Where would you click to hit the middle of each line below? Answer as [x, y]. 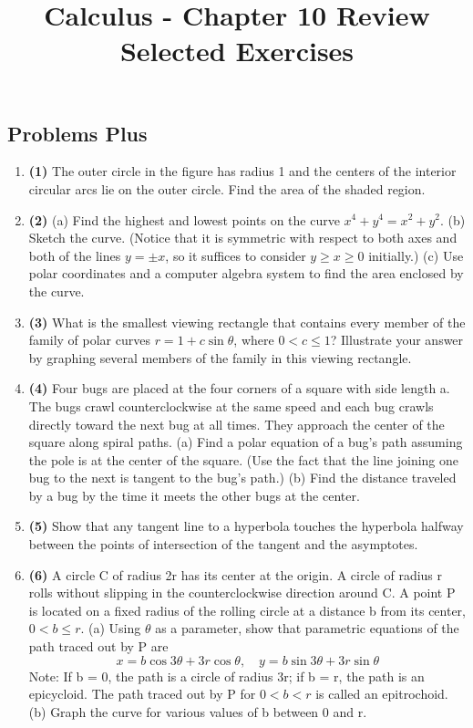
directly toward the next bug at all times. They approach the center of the [236, 424]
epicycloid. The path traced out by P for [142, 694]
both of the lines [75, 255]
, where [254, 340]
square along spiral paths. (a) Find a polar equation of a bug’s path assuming [246, 442]
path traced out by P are [98, 646]
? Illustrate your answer [397, 340]
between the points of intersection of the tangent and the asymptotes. [223, 544]
